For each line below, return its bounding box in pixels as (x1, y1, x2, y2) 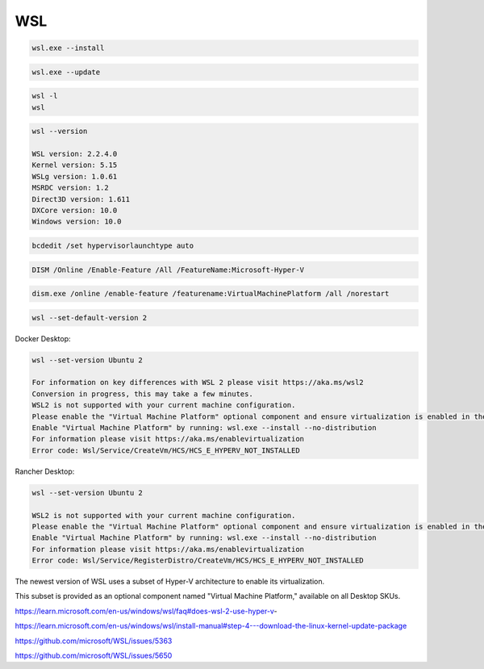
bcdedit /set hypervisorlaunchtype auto (31, 240, 194, 250)
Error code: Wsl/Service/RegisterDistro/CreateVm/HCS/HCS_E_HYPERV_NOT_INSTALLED (31, 556, 365, 565)
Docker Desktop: (15, 333, 72, 343)
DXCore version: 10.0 (31, 206, 118, 215)
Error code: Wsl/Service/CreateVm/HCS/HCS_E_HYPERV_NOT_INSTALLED (31, 445, 300, 455)
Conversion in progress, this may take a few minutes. (31, 389, 253, 399)
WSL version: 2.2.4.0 (31, 149, 118, 159)
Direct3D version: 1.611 (31, 194, 131, 203)
